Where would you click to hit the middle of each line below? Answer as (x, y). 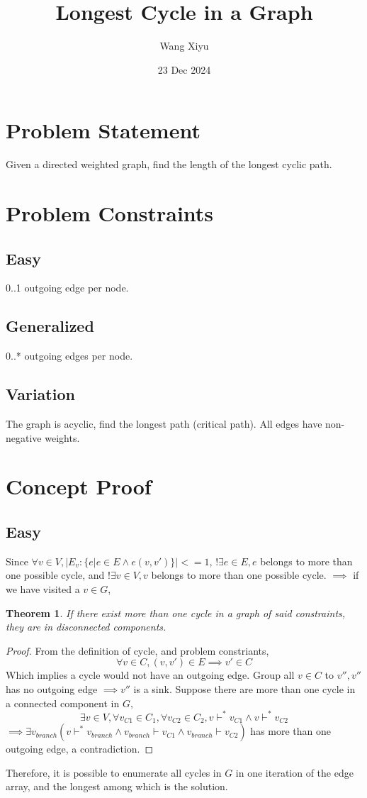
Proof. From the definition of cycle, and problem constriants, (137, 650)
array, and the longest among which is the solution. (117, 786)
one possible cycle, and (55, 575)
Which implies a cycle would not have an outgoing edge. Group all (150, 675)
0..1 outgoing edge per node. (67, 288)
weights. (62, 437)
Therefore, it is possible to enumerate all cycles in (114, 772)
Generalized (50, 326)
